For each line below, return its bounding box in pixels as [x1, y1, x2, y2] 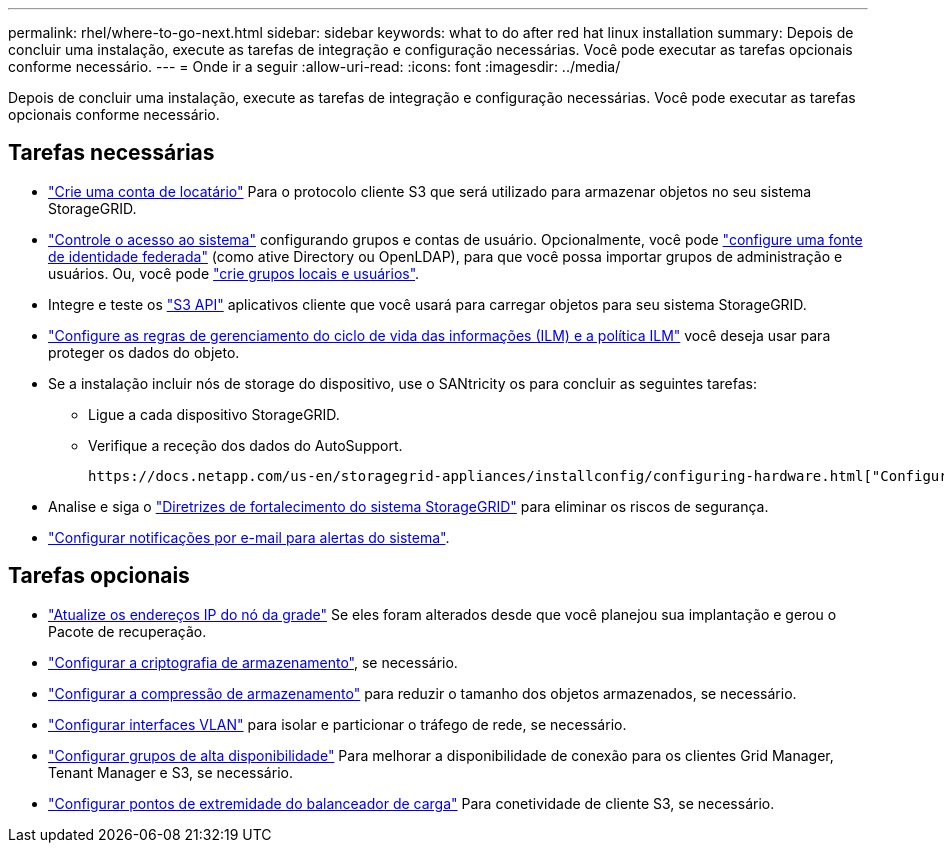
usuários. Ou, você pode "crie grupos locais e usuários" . [48, 264, 420, 282]
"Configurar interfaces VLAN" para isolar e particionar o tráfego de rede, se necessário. [48, 715, 627, 733]
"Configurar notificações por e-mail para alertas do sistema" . [48, 528, 450, 546]
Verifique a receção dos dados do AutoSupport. [88, 436, 403, 454]
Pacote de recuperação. [48, 622, 207, 640]
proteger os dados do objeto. [48, 343, 240, 361]
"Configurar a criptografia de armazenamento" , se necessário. [48, 653, 458, 671]
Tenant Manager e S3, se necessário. [48, 763, 293, 781]
